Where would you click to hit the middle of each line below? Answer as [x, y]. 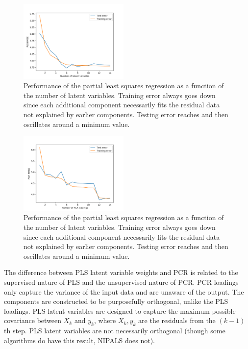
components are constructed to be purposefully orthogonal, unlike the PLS [116, 301]
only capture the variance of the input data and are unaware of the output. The [124, 291]
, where [105, 320]
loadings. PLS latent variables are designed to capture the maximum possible [120, 311]
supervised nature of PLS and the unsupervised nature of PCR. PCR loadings [121, 282]
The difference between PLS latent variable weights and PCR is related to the [121, 272]
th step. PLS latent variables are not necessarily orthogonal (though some [115, 331]
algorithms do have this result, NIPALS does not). [80, 340]
